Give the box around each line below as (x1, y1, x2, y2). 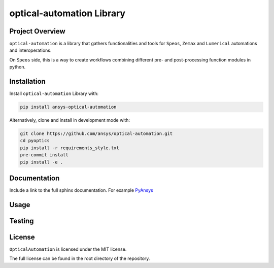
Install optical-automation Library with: (9, 90, 99, 96)
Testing (9, 216, 34, 225)
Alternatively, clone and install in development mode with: (9, 117, 130, 123)
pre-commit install (20, 152, 68, 158)
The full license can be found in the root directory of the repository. (9, 255, 150, 261)
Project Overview (9, 27, 65, 36)
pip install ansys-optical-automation (20, 104, 117, 110)
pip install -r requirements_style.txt (20, 145, 119, 151)
